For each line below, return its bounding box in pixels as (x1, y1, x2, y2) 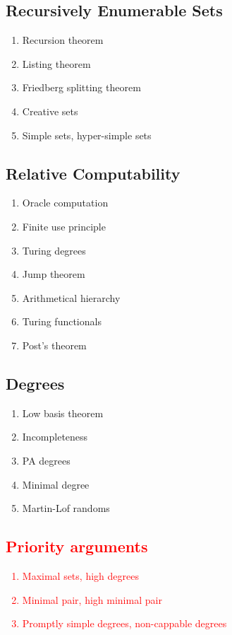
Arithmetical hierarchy (22, 290, 121, 305)
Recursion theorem (22, 33, 104, 47)
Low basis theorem (22, 405, 104, 420)
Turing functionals (22, 314, 102, 329)
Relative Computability (6, 162, 181, 184)
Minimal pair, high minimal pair (22, 592, 162, 607)
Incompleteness (22, 429, 88, 444)
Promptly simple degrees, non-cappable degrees (22, 616, 227, 631)
